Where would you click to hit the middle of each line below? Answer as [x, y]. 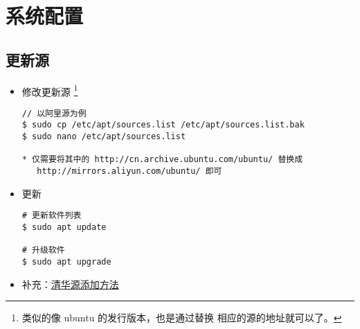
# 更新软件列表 [52, 216]
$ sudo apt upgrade [66, 261]
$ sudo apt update [64, 228]
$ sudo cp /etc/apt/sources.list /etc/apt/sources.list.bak [163, 125]
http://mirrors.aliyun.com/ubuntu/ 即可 [129, 171]
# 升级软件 [43, 250]
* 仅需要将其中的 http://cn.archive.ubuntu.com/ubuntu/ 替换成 [162, 160]
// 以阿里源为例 [54, 113]
